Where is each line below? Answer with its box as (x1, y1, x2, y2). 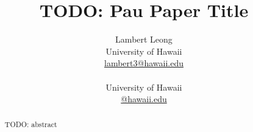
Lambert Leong (115, 33, 173, 46)
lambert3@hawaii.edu (104, 57, 184, 69)
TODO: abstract (4, 119, 57, 130)
